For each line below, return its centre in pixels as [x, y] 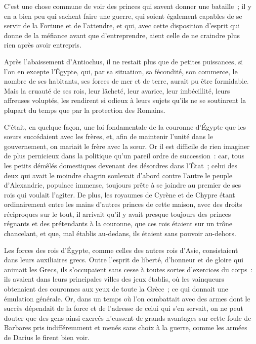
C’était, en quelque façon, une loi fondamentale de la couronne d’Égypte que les [125, 126]
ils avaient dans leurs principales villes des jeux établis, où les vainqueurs [114, 279]
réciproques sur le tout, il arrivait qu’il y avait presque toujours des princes [118, 214]
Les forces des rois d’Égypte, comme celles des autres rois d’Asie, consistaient [121, 250]
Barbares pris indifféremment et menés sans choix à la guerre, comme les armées [126, 327]
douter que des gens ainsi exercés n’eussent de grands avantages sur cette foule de [128, 318]
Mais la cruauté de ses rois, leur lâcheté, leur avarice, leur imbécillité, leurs [117, 90]
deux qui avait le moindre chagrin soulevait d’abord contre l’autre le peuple [118, 175]
